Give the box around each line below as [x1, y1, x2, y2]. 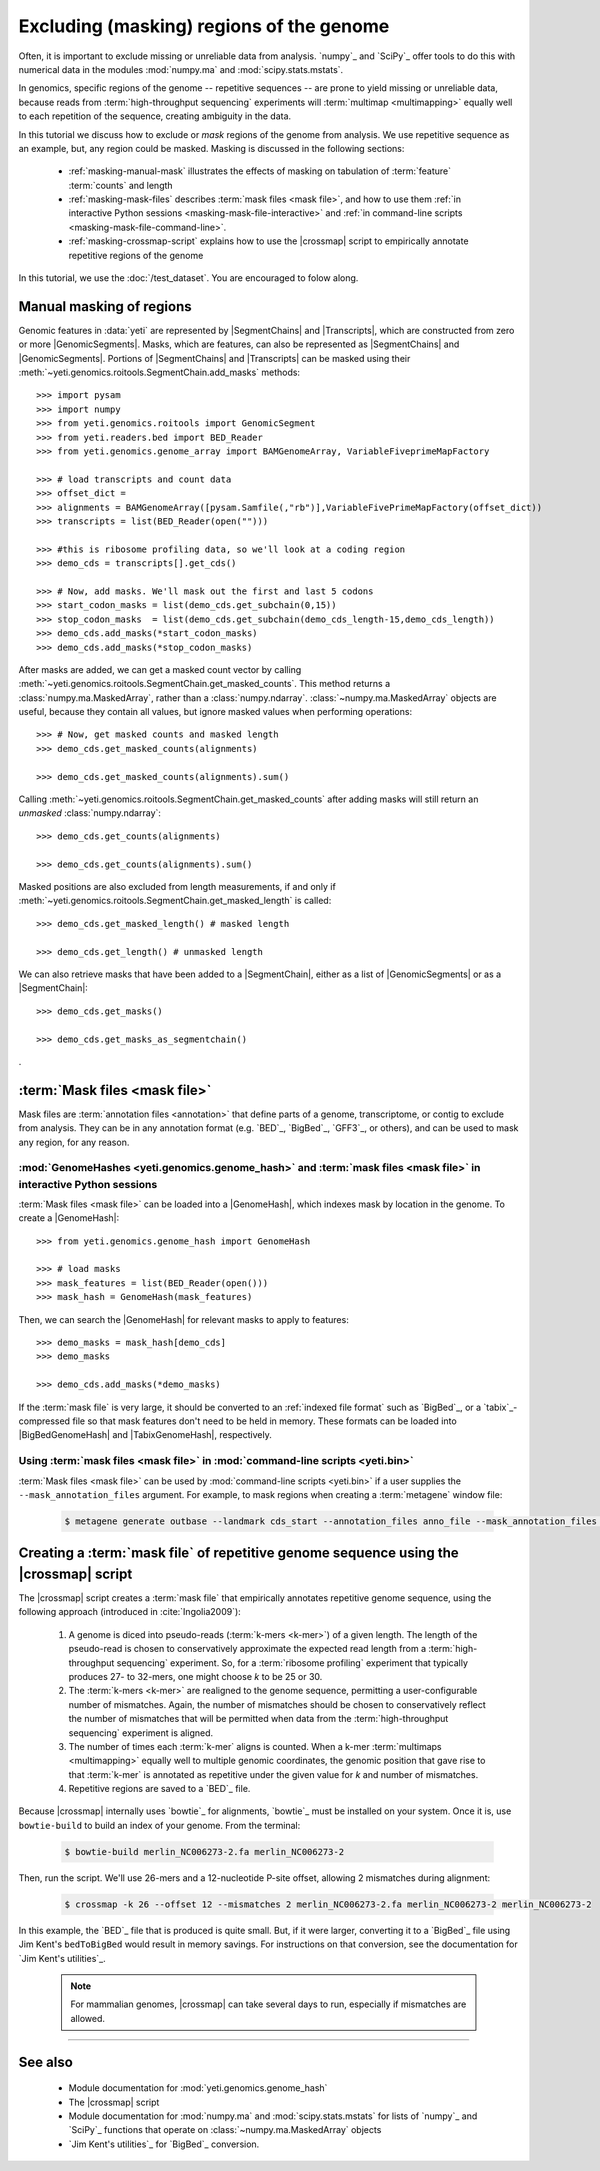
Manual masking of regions [18, 298, 192, 315]
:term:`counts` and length [68, 179, 174, 191]
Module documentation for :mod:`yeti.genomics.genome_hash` [68, 2082, 328, 2094]
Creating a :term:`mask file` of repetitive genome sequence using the [18, 1545, 459, 1562]
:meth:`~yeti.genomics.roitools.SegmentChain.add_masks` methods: [18, 366, 300, 379]
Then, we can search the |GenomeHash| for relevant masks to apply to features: [18, 1313, 349, 1325]
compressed [18, 1415, 70, 1427]
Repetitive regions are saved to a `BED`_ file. [68, 1783, 251, 1795]
